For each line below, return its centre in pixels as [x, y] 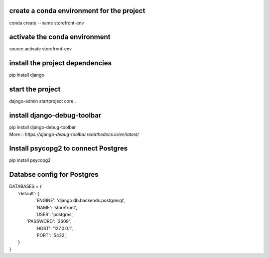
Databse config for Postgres [54, 175]
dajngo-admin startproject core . [43, 101]
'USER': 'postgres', [55, 214]
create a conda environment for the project [77, 11]
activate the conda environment [60, 37]
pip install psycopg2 [30, 160]
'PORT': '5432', [51, 235]
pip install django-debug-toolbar [43, 128]
